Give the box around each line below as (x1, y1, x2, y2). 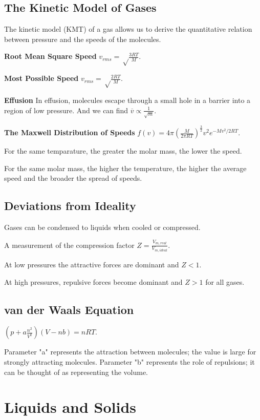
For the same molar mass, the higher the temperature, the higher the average (4, 162, 247, 173)
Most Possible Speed (4, 73, 79, 83)
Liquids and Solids (4, 396, 137, 417)
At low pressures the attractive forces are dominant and (4, 259, 179, 270)
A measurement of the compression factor (4, 239, 135, 250)
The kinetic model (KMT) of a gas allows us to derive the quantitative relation (4, 24, 252, 34)
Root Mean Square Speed (4, 51, 97, 61)
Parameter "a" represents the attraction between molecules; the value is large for (4, 346, 256, 357)
